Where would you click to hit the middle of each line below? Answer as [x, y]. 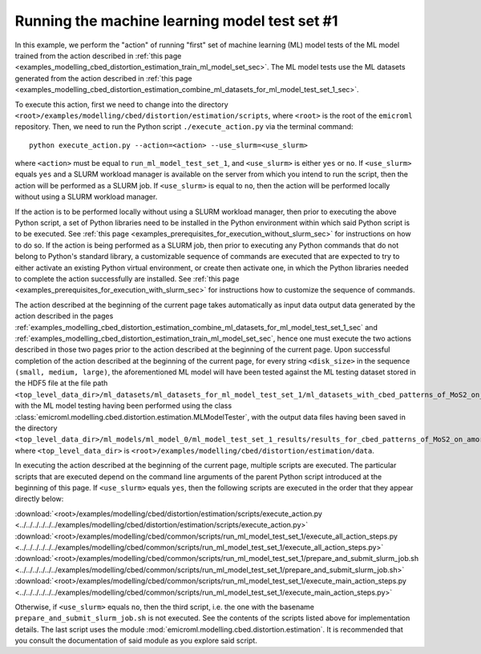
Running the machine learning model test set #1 [176, 21]
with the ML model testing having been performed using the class [123, 406]
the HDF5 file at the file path [61, 383]
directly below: [39, 499]
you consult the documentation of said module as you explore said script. [136, 640]
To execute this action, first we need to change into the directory [121, 104]
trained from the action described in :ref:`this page [98, 55]
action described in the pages [64, 316]
